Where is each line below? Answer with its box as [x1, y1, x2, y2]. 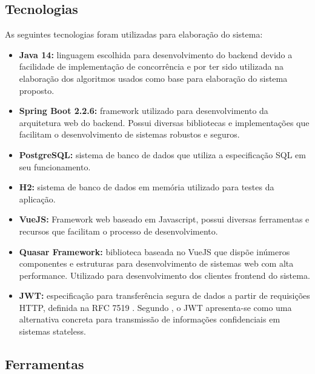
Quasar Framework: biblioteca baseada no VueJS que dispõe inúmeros [19, 245, 290, 258]
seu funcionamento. [19, 160, 91, 173]
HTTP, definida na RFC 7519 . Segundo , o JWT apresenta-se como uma [19, 301, 292, 313]
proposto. [19, 84, 55, 96]
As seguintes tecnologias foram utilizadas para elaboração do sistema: [5, 28, 263, 41]
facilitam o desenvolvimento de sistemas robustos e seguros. [19, 128, 240, 141]
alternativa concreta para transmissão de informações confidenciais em [19, 313, 280, 326]
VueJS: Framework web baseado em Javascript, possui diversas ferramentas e [19, 213, 310, 225]
